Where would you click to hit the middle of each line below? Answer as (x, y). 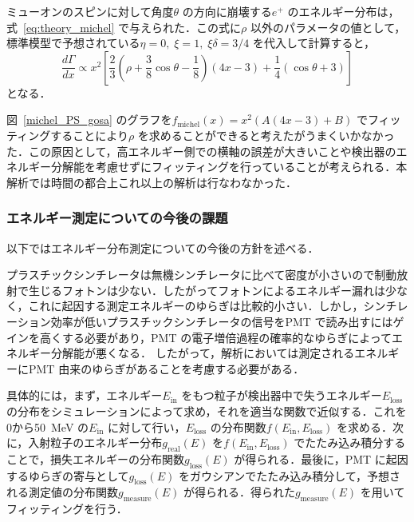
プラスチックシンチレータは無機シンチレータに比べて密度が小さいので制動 (202, 275)
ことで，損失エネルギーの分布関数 (96, 458)
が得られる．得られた (239, 492)
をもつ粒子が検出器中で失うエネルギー (282, 395)
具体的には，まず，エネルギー (85, 395)
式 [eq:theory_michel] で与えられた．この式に (124, 27)
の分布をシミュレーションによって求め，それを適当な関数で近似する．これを (207, 410)
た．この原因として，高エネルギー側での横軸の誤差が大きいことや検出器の (201, 151)
